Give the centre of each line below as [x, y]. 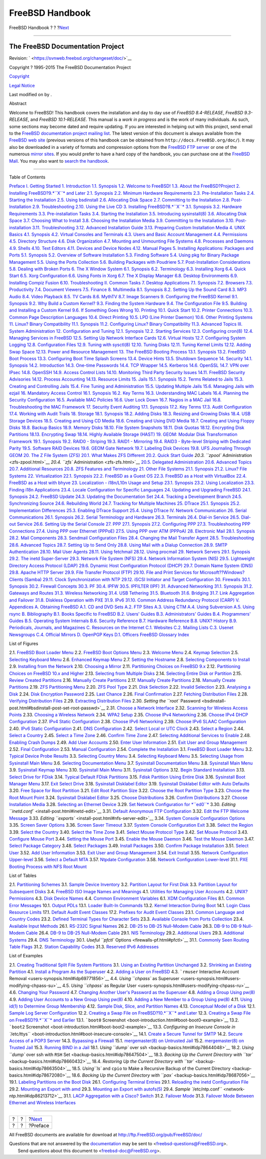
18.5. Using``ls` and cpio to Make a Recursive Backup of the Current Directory [151, 1068]
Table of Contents [27, 177]
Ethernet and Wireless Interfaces [42, 1103]
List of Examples [26, 956]
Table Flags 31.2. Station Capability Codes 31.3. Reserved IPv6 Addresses [84, 947]
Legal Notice [22, 85]
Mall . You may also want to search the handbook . [59, 161]
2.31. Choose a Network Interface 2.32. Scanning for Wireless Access [177, 708]
